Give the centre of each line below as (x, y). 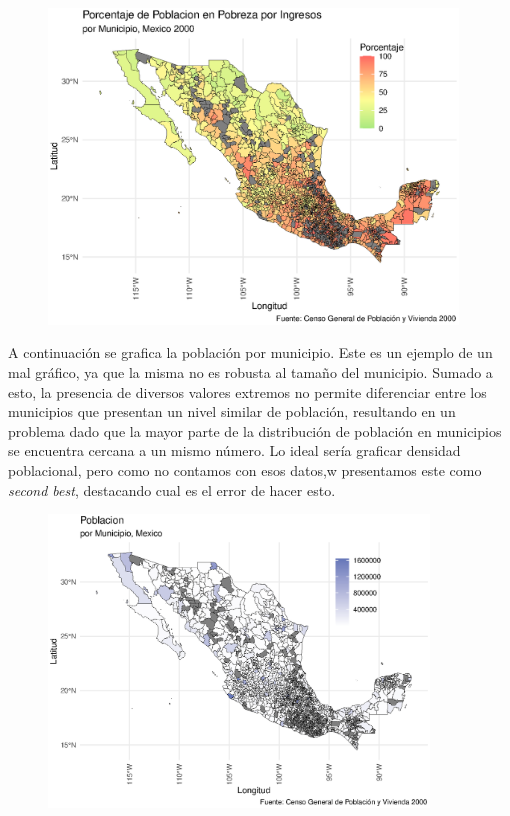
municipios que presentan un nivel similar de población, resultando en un (232, 411)
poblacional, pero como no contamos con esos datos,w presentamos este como (245, 470)
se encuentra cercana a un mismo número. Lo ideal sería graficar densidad (234, 450)
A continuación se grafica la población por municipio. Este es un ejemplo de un (250, 352)
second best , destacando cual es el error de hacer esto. (172, 489)
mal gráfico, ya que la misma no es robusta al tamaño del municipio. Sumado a (250, 372)
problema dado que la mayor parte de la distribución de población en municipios (255, 430)
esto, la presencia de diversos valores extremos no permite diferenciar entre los (247, 391)
